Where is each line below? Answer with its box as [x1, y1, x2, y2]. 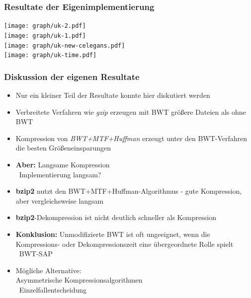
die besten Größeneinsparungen [15, 143, 111, 153]
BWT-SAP [19, 248, 53, 259]
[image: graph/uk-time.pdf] [4, 52, 97, 59]
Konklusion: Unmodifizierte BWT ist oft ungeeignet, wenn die [15, 229, 210, 239]
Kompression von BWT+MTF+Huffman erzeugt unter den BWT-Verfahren [15, 133, 248, 143]
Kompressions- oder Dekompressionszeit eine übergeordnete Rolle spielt [15, 238, 234, 249]
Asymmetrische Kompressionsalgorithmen [15, 275, 143, 285]
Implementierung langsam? [19, 169, 101, 179]
